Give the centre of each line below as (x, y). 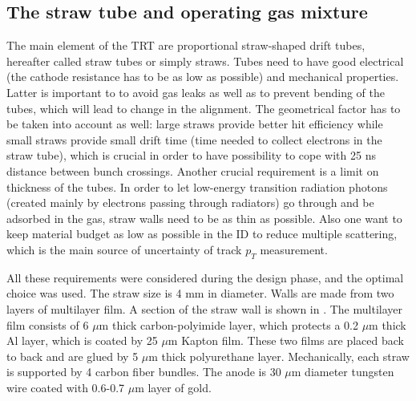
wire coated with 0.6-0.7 (66, 387)
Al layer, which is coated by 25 (82, 340)
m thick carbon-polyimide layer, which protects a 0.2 (228, 324)
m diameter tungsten (343, 372)
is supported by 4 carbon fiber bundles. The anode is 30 (144, 372)
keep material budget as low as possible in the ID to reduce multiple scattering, (202, 234)
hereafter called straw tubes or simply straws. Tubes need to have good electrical (205, 61)
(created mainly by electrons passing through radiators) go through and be (190, 203)
